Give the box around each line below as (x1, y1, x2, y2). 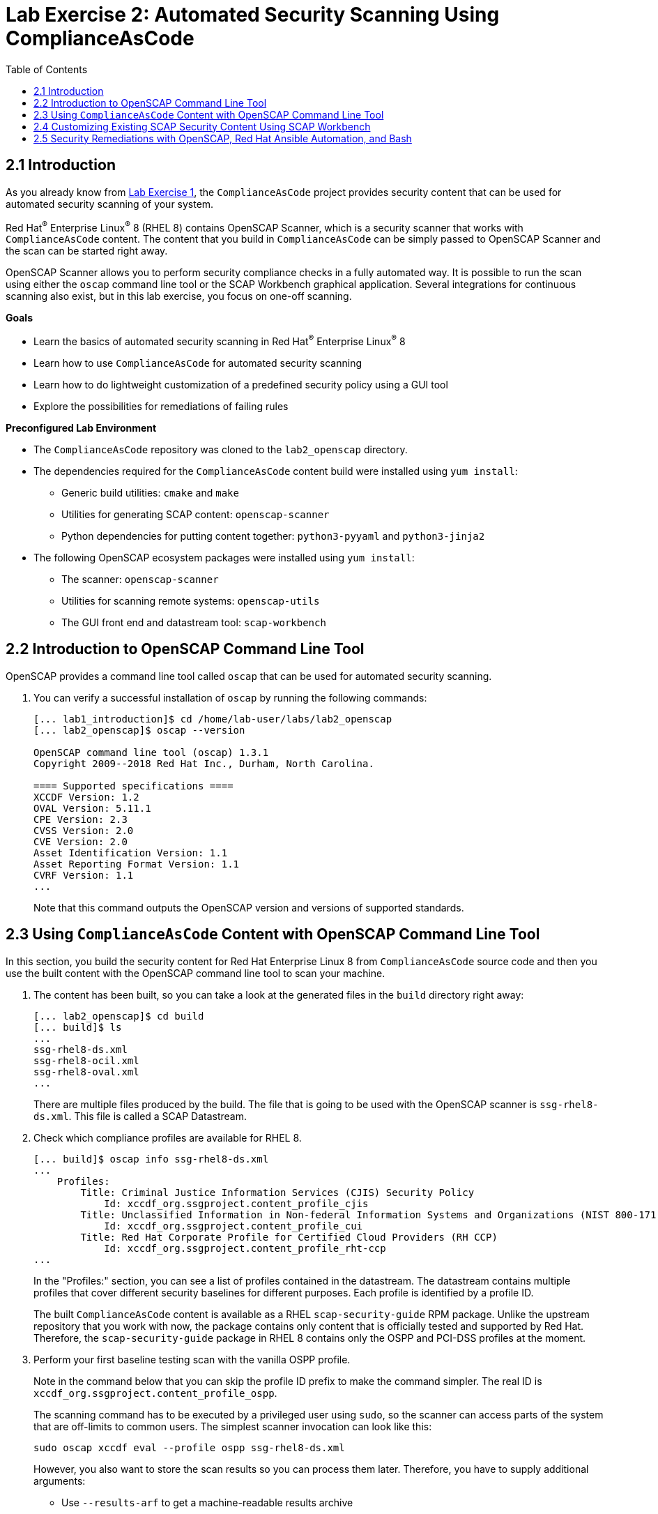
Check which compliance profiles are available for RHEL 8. (33, 1131, 302, 1144)
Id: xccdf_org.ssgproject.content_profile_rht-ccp (104, 1242, 386, 1254)
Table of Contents (6, 63, 88, 75)
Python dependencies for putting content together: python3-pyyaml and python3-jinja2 (61, 529, 485, 542)
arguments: (33, 1474, 86, 1487)
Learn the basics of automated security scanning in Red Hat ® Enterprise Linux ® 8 (33, 333, 406, 347)
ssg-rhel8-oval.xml (33, 1066, 139, 1077)
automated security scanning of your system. (6, 197, 214, 210)
